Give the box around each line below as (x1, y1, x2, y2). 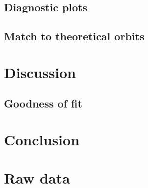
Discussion (4, 62, 76, 82)
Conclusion (4, 129, 80, 149)
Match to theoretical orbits (4, 28, 145, 44)
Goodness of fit (4, 96, 82, 111)
